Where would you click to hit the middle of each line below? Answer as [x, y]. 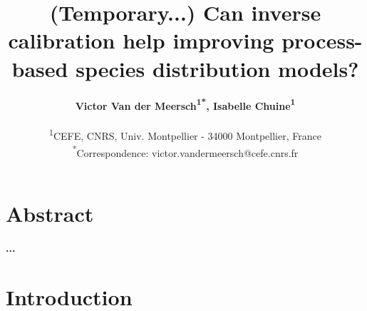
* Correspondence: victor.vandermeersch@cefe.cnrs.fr [185, 151]
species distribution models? [217, 68]
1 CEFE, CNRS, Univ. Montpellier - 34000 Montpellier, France [185, 134]
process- [322, 40]
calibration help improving [141, 40]
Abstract [50, 213]
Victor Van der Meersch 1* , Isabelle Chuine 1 [185, 104]
